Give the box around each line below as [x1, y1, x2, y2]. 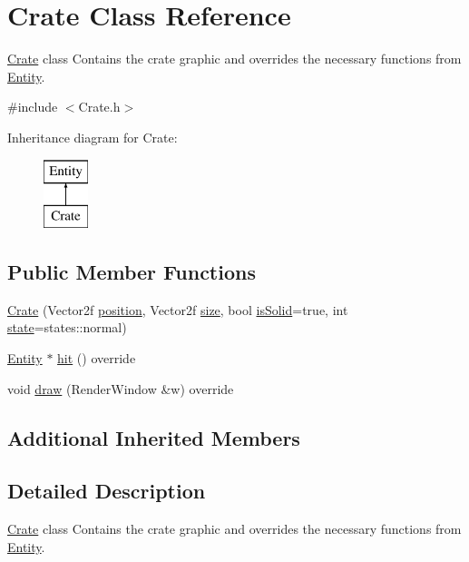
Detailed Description [7, 477, 206, 505]
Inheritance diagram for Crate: [7, 127, 178, 146]
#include [7, 97, 58, 116]
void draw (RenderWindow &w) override [7, 379, 234, 398]
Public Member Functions [7, 258, 256, 286]
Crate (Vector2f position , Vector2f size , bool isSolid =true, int [7, 300, 348, 319]
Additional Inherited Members [7, 423, 300, 451]
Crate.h [78, 97, 121, 116]
